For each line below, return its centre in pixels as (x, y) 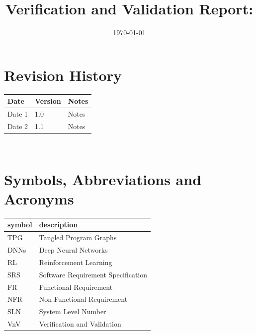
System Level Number (73, 311)
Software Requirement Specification (93, 274)
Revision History (63, 75)
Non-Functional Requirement (83, 299)
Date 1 (18, 114)
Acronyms (39, 198)
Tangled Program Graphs (78, 237)
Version (48, 101)
